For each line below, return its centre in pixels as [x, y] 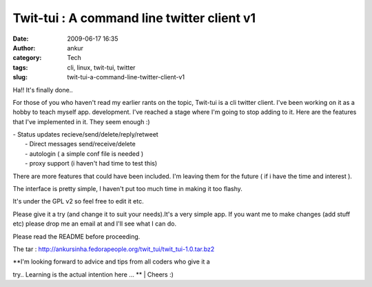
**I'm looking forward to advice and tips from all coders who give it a [111, 261]
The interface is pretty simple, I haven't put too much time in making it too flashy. [127, 189]
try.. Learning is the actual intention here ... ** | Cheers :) [93, 274]
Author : [24, 48]
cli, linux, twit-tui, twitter [101, 67]
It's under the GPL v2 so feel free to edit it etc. [78, 201]
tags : [20, 67]
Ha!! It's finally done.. [43, 90]
